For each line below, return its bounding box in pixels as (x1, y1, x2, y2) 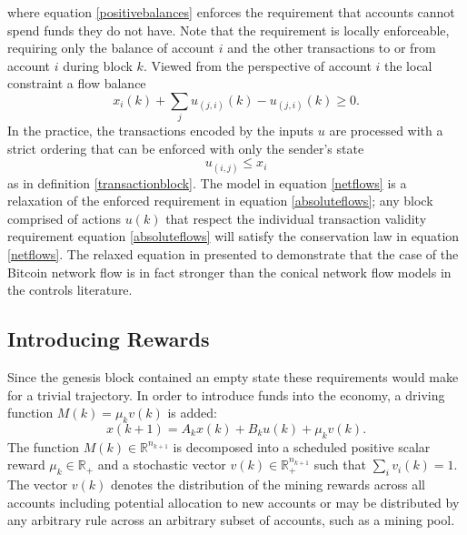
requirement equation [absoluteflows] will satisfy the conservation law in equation (7, 227, 460, 246)
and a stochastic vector (97, 455, 226, 474)
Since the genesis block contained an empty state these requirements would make (7, 368, 459, 387)
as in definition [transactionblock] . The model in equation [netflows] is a (7, 173, 407, 192)
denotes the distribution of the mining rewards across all (111, 475, 425, 494)
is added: (167, 403, 217, 422)
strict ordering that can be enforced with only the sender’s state (7, 138, 364, 157)
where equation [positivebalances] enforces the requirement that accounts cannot (7, 3, 455, 21)
